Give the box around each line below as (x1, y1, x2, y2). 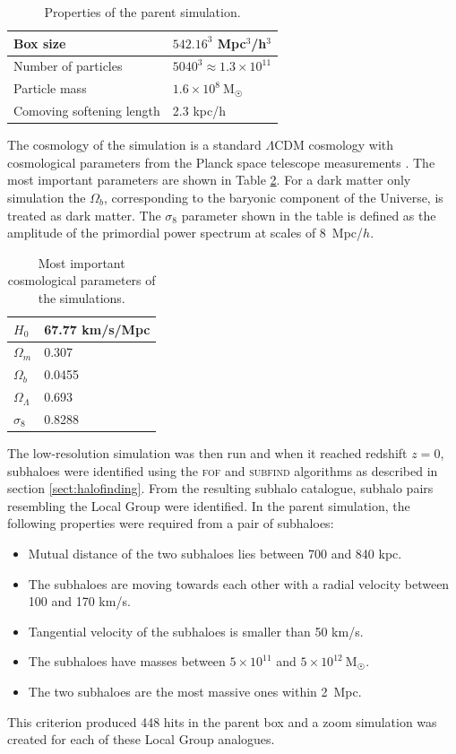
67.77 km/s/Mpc (44, 319, 151, 338)
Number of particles (13, 56, 123, 75)
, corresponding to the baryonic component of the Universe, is (104, 188, 443, 206)
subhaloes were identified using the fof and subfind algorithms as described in (7, 461, 438, 480)
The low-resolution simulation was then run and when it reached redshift (7, 444, 408, 463)
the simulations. (38, 288, 125, 307)
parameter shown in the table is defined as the (181, 205, 436, 224)
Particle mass (13, 79, 87, 98)
